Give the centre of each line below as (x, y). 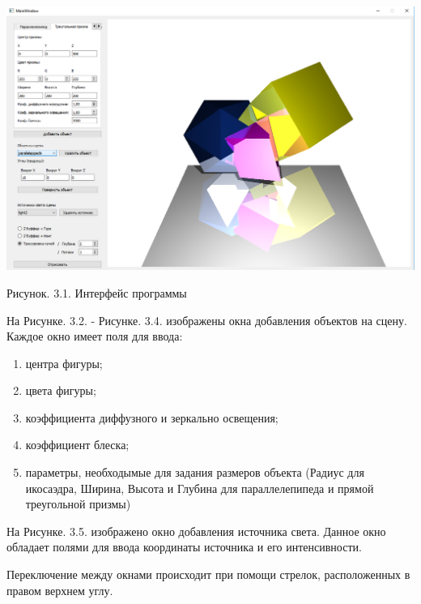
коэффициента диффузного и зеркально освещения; (152, 417)
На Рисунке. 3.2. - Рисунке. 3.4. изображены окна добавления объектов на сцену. (207, 320)
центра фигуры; (64, 363)
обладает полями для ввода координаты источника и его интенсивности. (184, 547)
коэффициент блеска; (77, 445)
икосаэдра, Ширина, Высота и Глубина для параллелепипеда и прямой (200, 488)
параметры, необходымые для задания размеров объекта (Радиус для (195, 472)
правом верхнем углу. (60, 590)
